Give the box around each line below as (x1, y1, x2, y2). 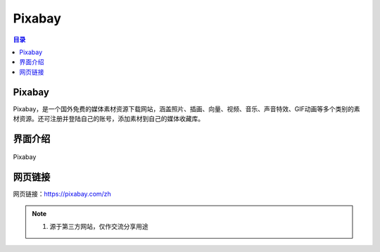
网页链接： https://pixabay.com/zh (13, 190, 112, 199)
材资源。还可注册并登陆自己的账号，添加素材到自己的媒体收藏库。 (13, 115, 204, 123)
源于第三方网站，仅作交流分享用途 (49, 222, 148, 231)
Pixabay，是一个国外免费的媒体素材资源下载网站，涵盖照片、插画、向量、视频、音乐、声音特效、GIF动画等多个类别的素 (13, 104, 360, 113)
